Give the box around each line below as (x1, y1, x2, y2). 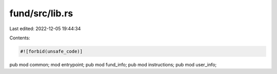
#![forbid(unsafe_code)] (20, 48, 83, 54)
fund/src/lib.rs (9, 8, 73, 19)
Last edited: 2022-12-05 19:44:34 (9, 26, 81, 32)
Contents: (9, 35, 30, 41)
